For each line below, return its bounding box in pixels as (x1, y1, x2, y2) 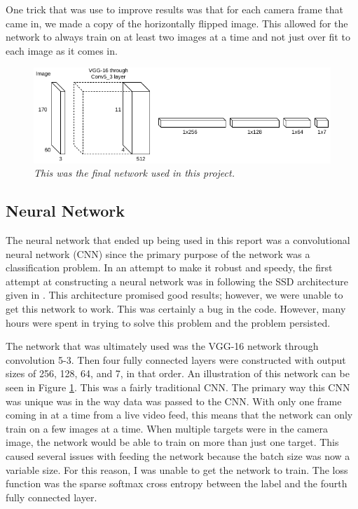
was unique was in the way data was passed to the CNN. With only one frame (6, 393, 342, 408)
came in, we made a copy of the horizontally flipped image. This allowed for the (6, 15, 348, 30)
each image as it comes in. (6, 43, 118, 57)
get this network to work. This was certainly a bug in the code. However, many (6, 301, 346, 315)
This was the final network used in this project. (34, 165, 235, 180)
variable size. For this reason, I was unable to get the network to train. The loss (6, 462, 348, 477)
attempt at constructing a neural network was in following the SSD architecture (6, 273, 348, 288)
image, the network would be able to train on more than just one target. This (6, 435, 339, 449)
